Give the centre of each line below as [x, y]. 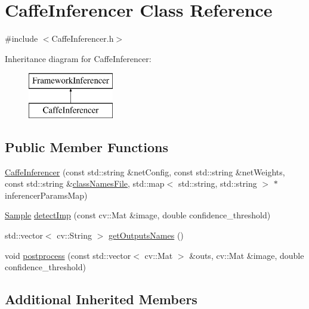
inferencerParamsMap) [46, 195]
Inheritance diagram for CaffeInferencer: [78, 58]
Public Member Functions [86, 146]
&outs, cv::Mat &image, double [247, 255]
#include [21, 38]
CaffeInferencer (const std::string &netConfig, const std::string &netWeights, [145, 172]
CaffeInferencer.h [83, 38]
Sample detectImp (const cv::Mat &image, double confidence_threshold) [138, 215]
